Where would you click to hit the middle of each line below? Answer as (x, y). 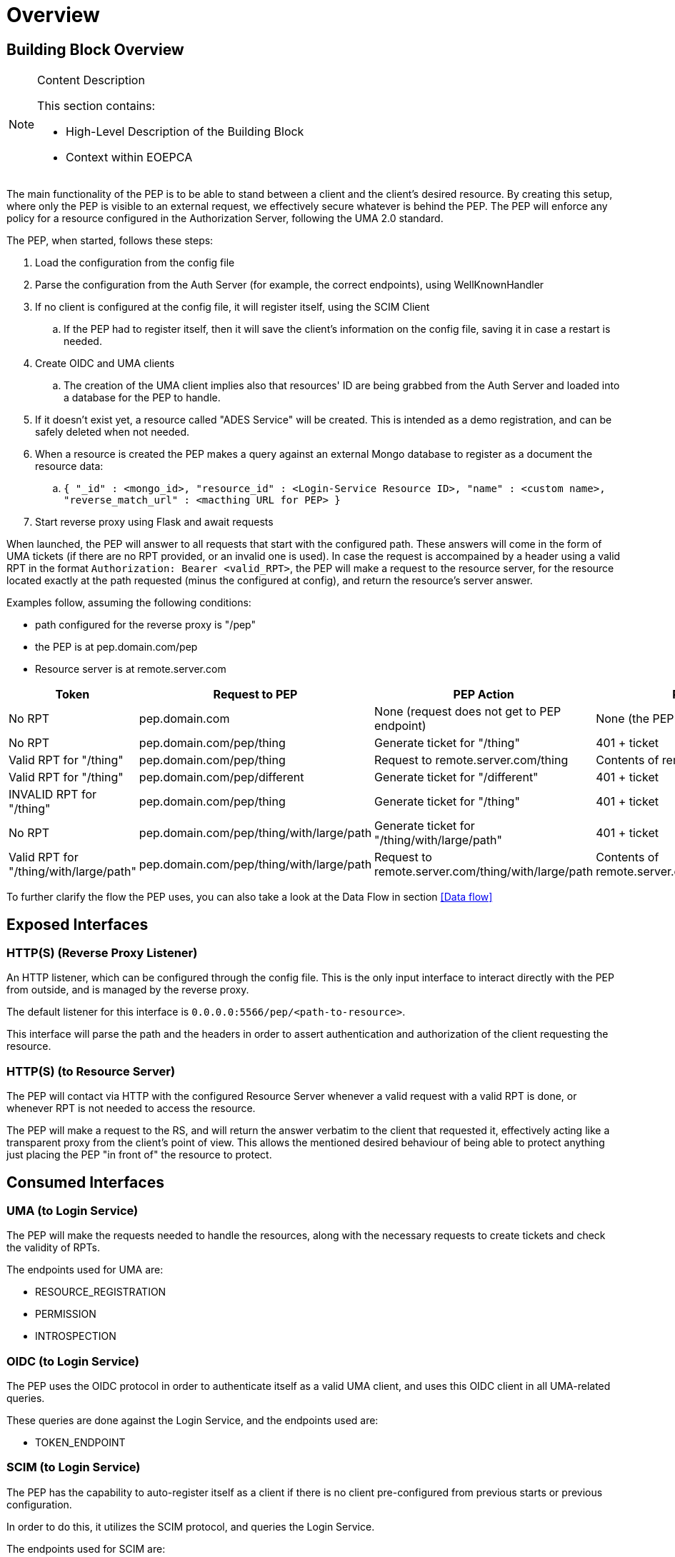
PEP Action (484, 695)
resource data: (69, 466)
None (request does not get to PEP (468, 712)
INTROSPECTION (76, 1336)
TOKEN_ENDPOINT (80, 1443)
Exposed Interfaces (77, 924)
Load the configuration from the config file (135, 263)
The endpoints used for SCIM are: (86, 1548)
